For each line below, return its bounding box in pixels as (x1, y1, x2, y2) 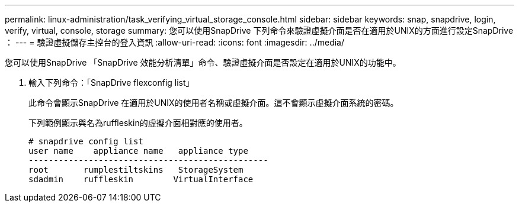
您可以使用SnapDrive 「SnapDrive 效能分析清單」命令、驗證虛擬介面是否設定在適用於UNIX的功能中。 (5, 57, 401, 67)
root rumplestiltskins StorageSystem (28, 165, 244, 174)
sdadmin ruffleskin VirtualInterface (28, 174, 254, 184)
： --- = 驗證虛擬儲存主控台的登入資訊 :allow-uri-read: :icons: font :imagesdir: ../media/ (5, 37, 345, 47)
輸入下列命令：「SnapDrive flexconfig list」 (28, 77, 194, 88)
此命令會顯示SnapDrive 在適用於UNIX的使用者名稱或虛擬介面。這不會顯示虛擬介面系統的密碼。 (28, 98, 399, 108)
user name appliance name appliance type (28, 146, 248, 156)
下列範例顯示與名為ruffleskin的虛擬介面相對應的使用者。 (28, 118, 248, 128)
